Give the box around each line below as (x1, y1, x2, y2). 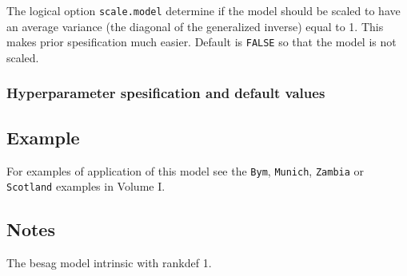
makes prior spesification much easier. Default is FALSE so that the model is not (6, 34, 397, 50)
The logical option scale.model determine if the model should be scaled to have (6, 2, 401, 18)
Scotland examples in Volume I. (6, 178, 166, 195)
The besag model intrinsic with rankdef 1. (6, 254, 212, 271)
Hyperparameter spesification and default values (6, 83, 325, 103)
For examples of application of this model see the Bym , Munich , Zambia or (6, 162, 365, 179)
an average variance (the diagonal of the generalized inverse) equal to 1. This (6, 18, 384, 34)
